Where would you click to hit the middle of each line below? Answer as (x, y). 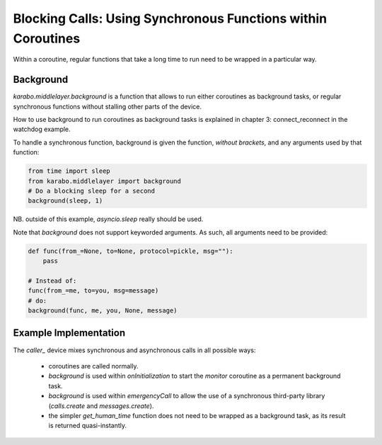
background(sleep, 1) (65, 201)
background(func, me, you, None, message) (103, 311)
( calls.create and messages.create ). (101, 406)
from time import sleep (69, 171)
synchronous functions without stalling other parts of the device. (107, 106)
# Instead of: (52, 281)
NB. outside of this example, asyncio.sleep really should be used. (108, 219)
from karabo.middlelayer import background (105, 181)
